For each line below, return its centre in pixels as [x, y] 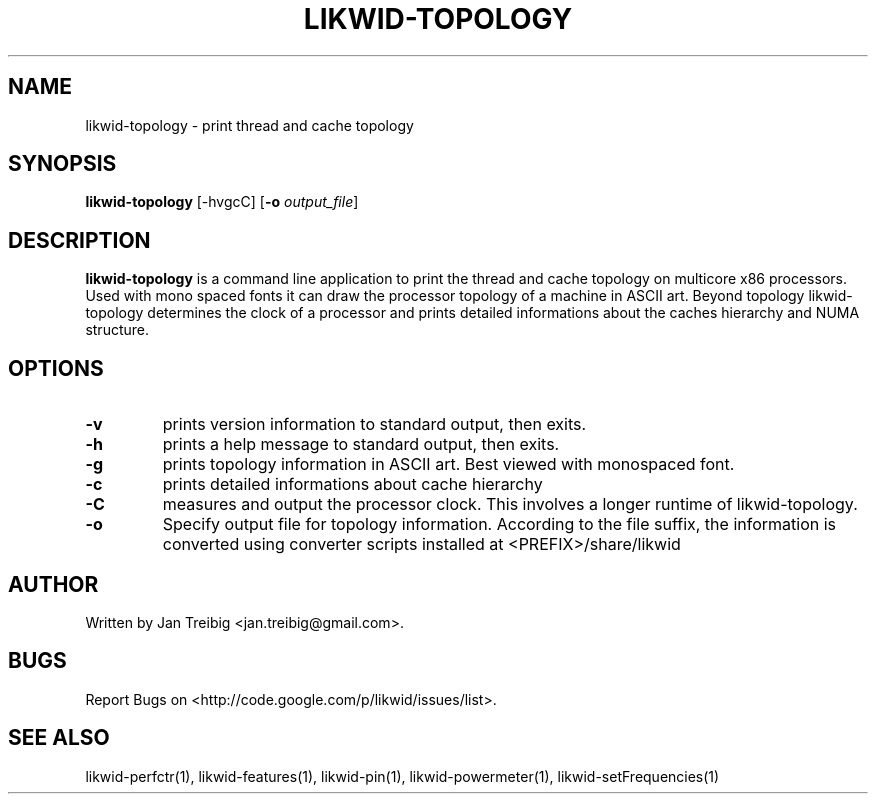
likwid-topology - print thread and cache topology [249, 125]
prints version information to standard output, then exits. [374, 424]
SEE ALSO [59, 738]
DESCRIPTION [79, 240]
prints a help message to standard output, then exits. [361, 444]
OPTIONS [56, 368]
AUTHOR [53, 584]
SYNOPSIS [62, 164]
